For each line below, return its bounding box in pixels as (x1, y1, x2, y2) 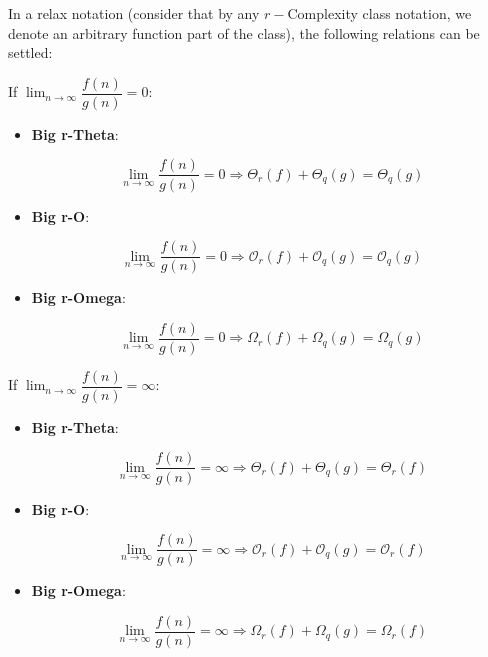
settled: (8, 42, 53, 63)
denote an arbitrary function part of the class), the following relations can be (8, 22, 480, 43)
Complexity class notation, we (287, 3, 472, 23)
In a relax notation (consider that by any (8, 3, 260, 23)
